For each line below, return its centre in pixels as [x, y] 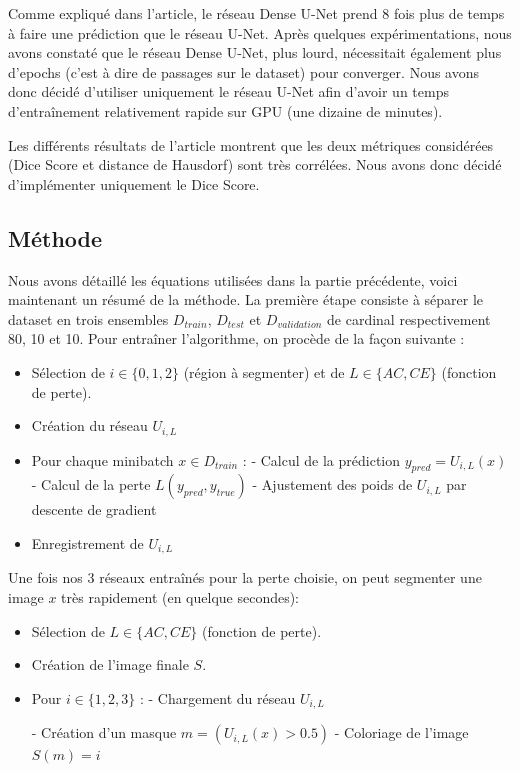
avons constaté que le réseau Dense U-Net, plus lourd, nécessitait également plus [255, 52]
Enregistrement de [87, 542]
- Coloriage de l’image [401, 732]
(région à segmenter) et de [264, 371]
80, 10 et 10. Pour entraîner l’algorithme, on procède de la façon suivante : [236, 338]
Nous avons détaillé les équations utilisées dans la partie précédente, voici [233, 279]
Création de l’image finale [110, 664]
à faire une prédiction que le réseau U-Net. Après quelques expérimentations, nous [260, 32]
